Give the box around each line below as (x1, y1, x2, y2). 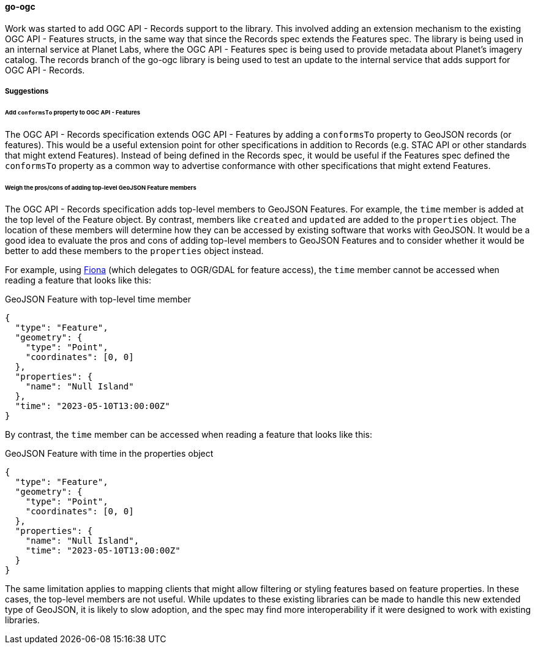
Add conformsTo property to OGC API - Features (5, 108, 141, 116)
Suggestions (5, 87, 49, 96)
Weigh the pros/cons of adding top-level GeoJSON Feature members (5, 184, 196, 191)
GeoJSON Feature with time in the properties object (5, 448, 214, 459)
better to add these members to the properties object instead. (5, 246, 264, 257)
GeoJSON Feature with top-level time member (5, 294, 191, 305)
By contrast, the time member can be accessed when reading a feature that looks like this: (5, 429, 373, 440)
